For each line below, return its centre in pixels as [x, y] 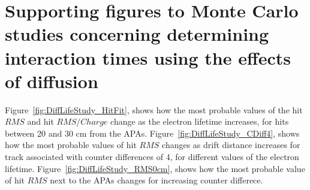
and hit [40, 121]
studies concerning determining [137, 34]
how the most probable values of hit [71, 145]
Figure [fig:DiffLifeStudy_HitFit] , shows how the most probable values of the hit [154, 109]
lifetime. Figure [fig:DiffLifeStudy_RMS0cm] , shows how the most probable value [155, 168]
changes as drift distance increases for [231, 145]
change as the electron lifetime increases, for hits [200, 121]
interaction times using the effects [148, 57]
